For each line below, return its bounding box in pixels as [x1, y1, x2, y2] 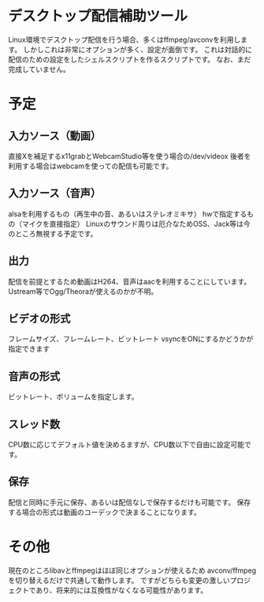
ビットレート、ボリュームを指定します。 [8, 392, 139, 401]
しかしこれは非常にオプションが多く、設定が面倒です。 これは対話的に [23, 44, 253, 54]
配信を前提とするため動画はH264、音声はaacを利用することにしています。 [8, 277, 251, 286]
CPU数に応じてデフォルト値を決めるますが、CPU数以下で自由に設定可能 [8, 440, 244, 449]
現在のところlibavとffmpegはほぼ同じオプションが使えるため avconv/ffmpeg [8, 566, 257, 575]
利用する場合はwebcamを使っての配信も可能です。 [8, 161, 173, 171]
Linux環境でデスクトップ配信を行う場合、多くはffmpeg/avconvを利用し [8, 35, 241, 44]
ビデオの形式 [8, 311, 71, 325]
